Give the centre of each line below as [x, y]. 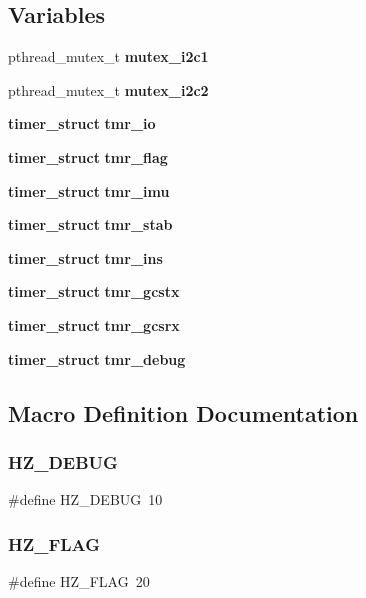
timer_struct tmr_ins [85, 257]
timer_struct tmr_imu [89, 190]
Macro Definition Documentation [183, 412]
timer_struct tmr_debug [97, 358]
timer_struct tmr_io [82, 123]
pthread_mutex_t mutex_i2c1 [108, 56]
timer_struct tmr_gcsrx [94, 324]
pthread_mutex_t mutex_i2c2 [108, 89]
